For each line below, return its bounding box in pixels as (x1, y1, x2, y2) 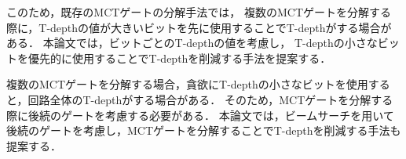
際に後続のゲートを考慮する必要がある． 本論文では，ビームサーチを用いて (6, 107, 394, 123)
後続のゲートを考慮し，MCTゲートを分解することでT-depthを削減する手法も (6, 122, 401, 139)
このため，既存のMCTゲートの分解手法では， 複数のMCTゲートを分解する (6, 4, 392, 20)
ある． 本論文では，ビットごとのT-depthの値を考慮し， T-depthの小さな (6, 34, 378, 51)
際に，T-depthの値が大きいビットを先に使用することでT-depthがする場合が (6, 19, 392, 35)
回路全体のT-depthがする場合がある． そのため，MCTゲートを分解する (27, 91, 393, 107)
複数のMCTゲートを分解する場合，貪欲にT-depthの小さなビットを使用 (6, 76, 368, 92)
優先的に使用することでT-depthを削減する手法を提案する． (27, 49, 331, 66)
